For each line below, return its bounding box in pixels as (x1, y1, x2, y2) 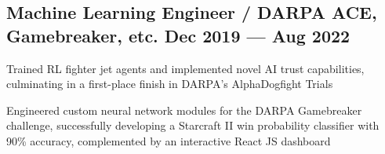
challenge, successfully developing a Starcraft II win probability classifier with (6, 117, 380, 134)
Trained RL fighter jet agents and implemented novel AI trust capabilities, (6, 60, 365, 76)
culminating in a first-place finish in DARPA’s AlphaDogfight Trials (6, 75, 333, 92)
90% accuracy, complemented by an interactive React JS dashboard (6, 132, 331, 148)
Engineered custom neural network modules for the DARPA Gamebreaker (6, 101, 362, 118)
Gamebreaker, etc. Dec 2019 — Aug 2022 (6, 23, 350, 47)
